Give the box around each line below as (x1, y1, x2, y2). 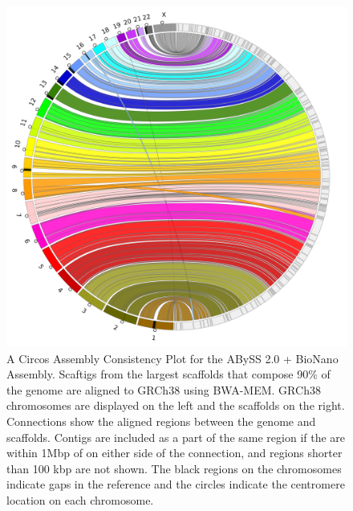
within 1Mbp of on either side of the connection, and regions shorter (6, 444, 343, 461)
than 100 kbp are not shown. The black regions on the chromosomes (6, 460, 342, 476)
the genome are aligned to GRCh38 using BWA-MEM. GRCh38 (6, 381, 321, 398)
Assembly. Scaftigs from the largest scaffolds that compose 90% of (6, 366, 331, 382)
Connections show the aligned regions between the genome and (6, 412, 316, 429)
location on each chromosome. (6, 491, 154, 508)
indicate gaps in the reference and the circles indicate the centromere (6, 476, 345, 493)
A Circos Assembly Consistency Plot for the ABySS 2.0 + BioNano (6, 350, 339, 366)
